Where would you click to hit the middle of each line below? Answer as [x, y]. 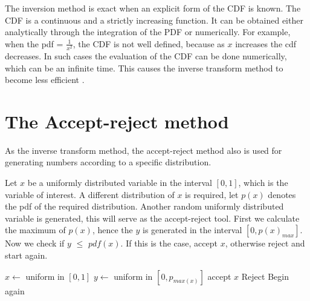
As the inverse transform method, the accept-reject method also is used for [144, 150]
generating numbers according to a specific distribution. [108, 162]
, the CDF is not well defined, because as [149, 43]
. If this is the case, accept [169, 243]
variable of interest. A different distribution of [90, 194]
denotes [282, 194]
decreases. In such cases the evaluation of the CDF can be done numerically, [146, 55]
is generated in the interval [192, 230]
